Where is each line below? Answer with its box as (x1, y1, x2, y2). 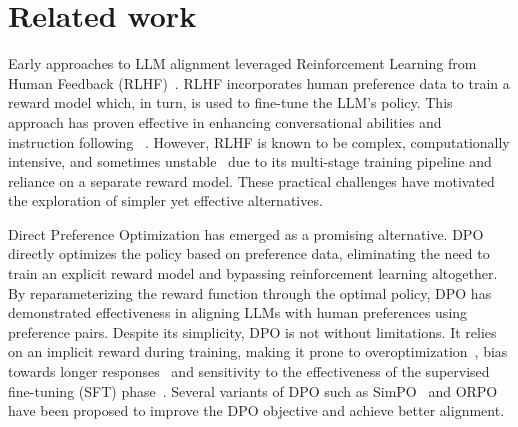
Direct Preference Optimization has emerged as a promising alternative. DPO (8, 223, 484, 244)
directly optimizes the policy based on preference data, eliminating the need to (8, 243, 490, 264)
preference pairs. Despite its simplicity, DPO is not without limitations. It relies (8, 321, 497, 342)
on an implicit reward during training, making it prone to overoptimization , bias (8, 341, 508, 362)
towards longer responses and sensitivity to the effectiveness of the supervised (8, 361, 490, 382)
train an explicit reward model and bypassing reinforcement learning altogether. (8, 263, 498, 284)
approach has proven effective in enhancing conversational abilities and (8, 111, 442, 132)
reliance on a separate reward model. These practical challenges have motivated (8, 170, 495, 191)
